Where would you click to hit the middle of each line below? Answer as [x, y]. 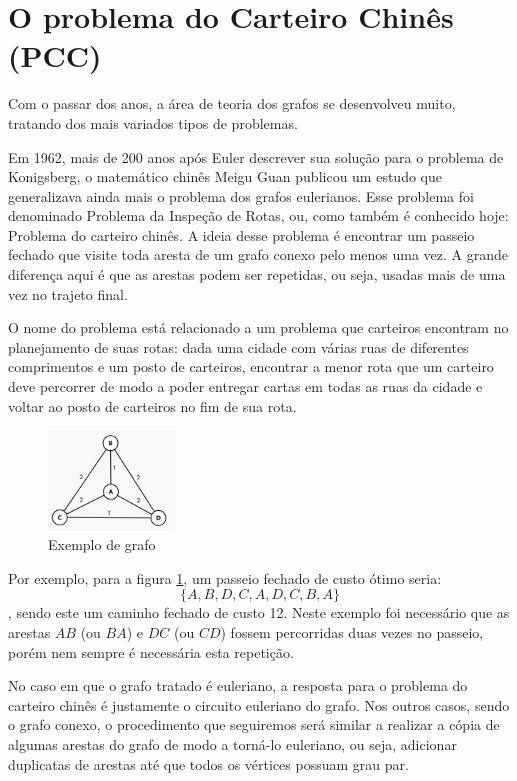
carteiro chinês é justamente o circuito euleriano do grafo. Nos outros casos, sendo [259, 704]
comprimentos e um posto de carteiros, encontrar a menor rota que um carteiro [251, 366]
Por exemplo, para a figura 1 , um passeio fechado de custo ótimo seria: [225, 577]
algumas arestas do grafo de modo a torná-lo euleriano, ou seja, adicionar [232, 743]
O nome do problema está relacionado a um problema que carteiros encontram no [258, 327]
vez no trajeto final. [68, 293]
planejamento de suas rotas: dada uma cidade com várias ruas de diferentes [238, 346]
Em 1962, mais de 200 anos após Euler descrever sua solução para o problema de [256, 156]
